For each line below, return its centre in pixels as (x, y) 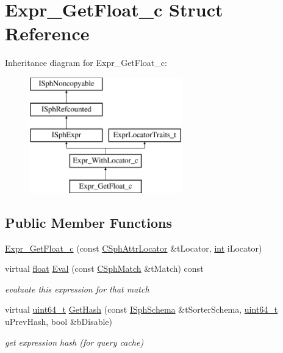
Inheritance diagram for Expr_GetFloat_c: (86, 63)
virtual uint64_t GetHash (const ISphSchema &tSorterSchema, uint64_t (141, 309)
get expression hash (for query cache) (74, 342)
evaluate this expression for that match (77, 289)
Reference (47, 33)
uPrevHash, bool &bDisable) (59, 322)
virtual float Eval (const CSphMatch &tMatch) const (104, 268)
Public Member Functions (88, 222)
